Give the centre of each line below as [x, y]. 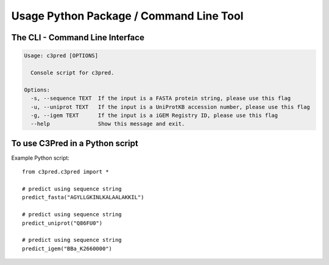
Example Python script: [41, 158]
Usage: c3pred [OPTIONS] [61, 56]
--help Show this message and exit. [108, 124]
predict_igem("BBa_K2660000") [67, 249]
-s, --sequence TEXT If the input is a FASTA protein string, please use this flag [161, 98]
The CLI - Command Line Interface [78, 37]
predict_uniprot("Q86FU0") [62, 223]
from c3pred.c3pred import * [65, 172]
